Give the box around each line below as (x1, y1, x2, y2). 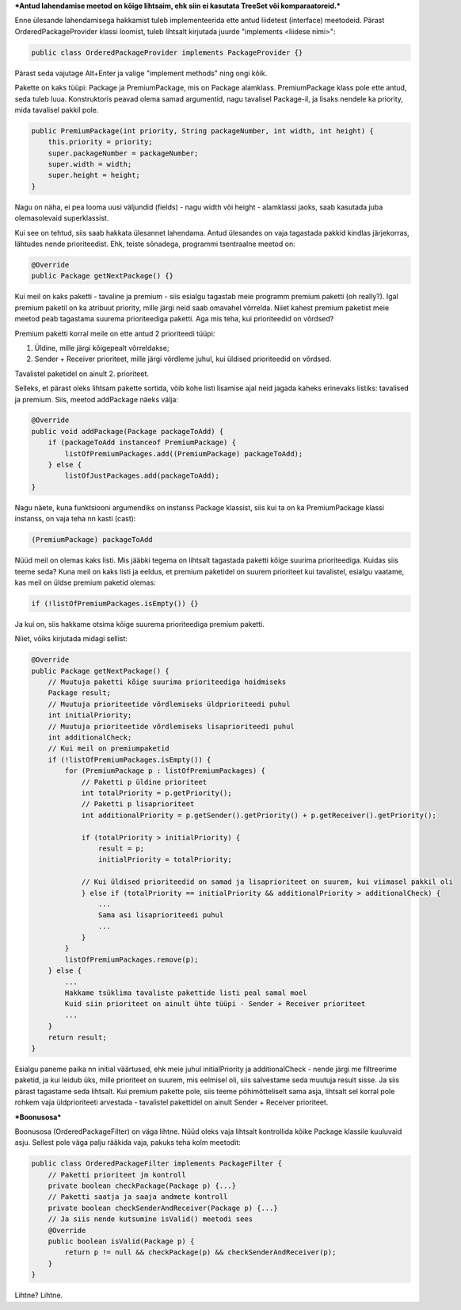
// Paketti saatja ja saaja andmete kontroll (48, 1193, 228, 1201)
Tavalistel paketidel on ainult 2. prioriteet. (14, 369, 150, 378)
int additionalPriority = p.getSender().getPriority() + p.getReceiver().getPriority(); (81, 810, 437, 820)
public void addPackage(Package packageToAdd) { (31, 427, 224, 436)
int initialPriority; (48, 711, 132, 720)
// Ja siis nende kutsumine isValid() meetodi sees (48, 1215, 253, 1224)
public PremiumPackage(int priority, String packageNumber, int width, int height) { (31, 126, 374, 135)
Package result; (48, 689, 111, 697)
